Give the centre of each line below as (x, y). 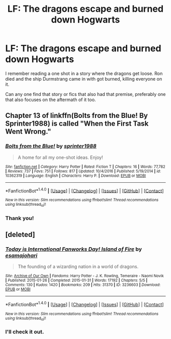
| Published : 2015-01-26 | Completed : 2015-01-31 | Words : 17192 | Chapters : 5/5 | (76, 281)
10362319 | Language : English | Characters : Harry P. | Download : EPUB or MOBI (76, 176)
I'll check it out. (25, 332)
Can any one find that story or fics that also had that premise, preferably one (85, 94)
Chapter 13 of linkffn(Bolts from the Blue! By (77, 116)
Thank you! (20, 218)
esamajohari (21, 255)
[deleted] (20, 235)
